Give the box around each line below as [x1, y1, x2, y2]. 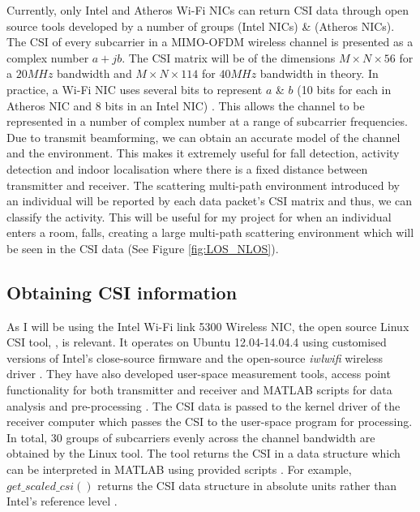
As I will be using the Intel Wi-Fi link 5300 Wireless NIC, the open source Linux [6, 317, 409, 334]
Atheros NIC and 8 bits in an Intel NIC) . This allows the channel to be [6, 97, 365, 114]
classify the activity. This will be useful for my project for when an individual [6, 208, 392, 225]
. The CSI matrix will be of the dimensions [122, 49, 336, 66]
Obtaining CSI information [6, 279, 238, 304]
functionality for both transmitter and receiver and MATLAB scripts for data [6, 381, 392, 398]
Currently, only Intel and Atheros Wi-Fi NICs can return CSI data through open [6, 2, 409, 18]
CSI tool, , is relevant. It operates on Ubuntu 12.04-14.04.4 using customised [6, 333, 387, 351]
